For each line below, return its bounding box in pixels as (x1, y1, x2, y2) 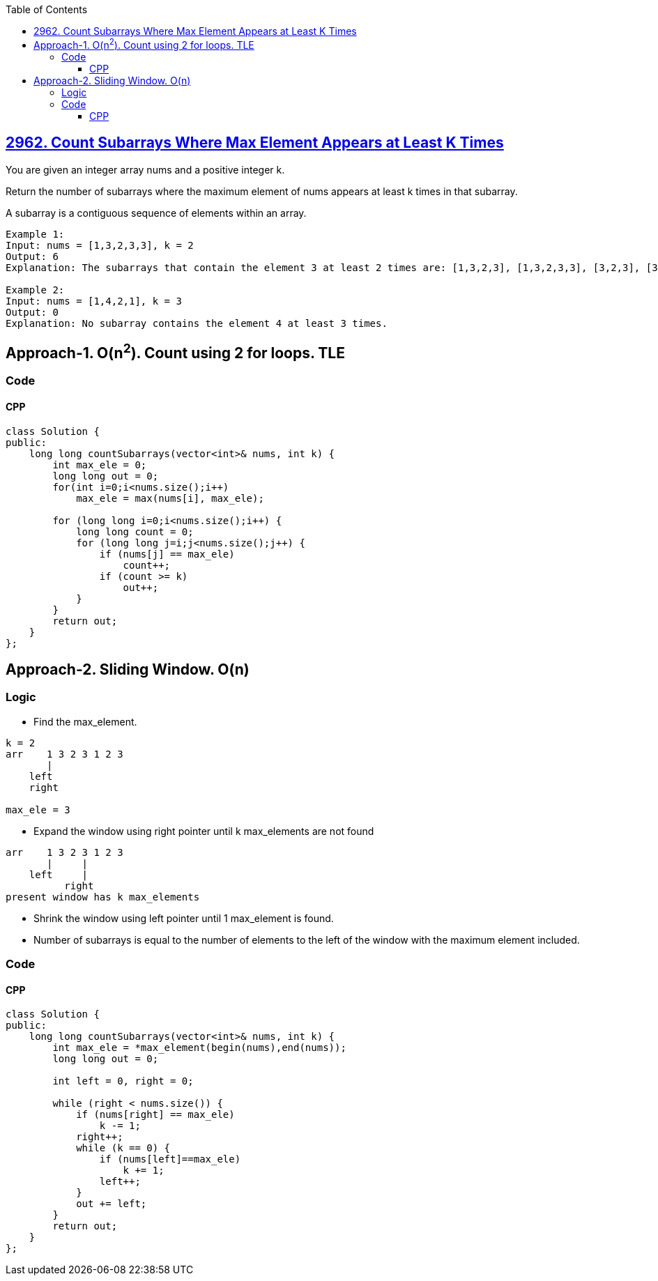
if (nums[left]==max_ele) (99, 1153, 241, 1165)
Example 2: (6, 284, 65, 296)
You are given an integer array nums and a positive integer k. (6, 163, 285, 176)
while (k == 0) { (76, 1142, 171, 1154)
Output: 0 (6, 306, 59, 318)
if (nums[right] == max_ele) (76, 1109, 235, 1121)
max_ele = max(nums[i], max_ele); (76, 492, 264, 504)
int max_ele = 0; (52, 459, 147, 470)
